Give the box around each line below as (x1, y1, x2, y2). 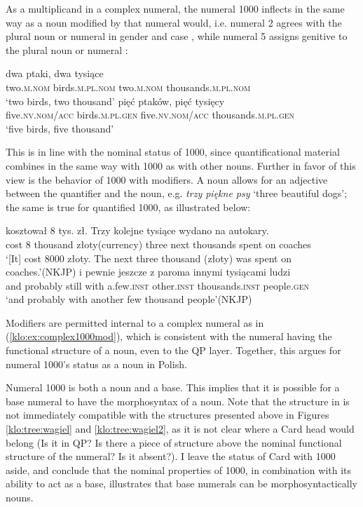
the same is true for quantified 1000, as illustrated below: (6, 199, 251, 214)
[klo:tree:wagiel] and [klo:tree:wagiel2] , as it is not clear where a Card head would (6, 421, 355, 436)
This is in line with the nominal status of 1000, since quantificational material (6, 144, 340, 159)
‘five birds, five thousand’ (6, 121, 114, 135)
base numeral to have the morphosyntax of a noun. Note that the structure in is (6, 393, 350, 408)
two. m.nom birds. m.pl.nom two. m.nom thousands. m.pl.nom (6, 79, 251, 94)
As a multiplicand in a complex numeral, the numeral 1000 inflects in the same (6, 1, 345, 15)
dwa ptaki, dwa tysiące (6, 66, 104, 81)
